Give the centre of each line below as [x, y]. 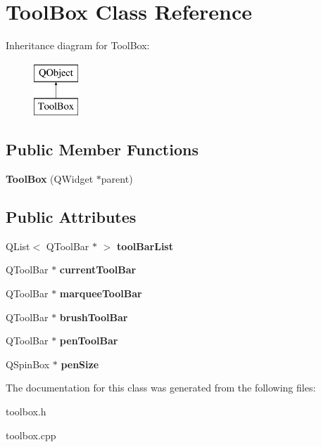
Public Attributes [71, 217]
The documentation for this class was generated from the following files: [161, 388]
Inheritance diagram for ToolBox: [78, 45]
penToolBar [89, 341]
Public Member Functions [102, 149]
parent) [117, 179]
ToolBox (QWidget [50, 179]
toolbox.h [26, 412]
